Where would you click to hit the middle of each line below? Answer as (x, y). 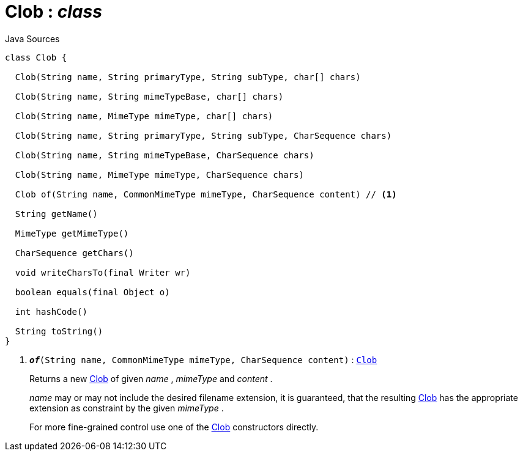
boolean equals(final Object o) (92, 292)
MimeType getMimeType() (72, 233)
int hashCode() (51, 311)
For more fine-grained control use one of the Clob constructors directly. (174, 427)
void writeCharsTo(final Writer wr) (103, 272)
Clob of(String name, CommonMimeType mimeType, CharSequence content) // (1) (206, 194)
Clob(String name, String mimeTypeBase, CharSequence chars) (165, 155)
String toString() (59, 331)
